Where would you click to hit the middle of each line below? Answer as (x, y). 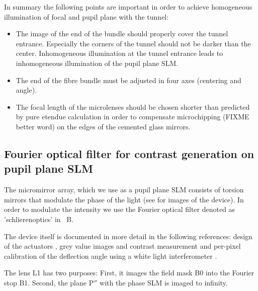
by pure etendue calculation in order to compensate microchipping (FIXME (133, 117)
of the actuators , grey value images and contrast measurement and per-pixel (122, 246)
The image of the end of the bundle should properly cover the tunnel (122, 33)
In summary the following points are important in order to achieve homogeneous (128, 7)
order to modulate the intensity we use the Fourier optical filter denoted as (120, 209)
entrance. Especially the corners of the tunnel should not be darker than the (133, 43)
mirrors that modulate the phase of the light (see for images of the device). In (124, 199)
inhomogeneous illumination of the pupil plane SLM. (97, 63)
